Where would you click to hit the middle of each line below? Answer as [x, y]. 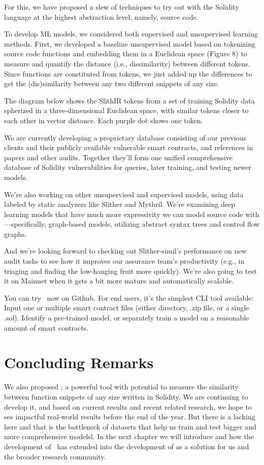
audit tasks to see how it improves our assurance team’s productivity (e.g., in [124, 261]
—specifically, [25, 224]
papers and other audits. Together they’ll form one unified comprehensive [119, 157]
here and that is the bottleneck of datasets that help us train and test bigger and [130, 426]
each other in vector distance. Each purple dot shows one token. [104, 120]
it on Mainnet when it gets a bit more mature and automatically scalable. [119, 281]
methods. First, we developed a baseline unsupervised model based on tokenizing [130, 43]
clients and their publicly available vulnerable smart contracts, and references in [129, 147]
